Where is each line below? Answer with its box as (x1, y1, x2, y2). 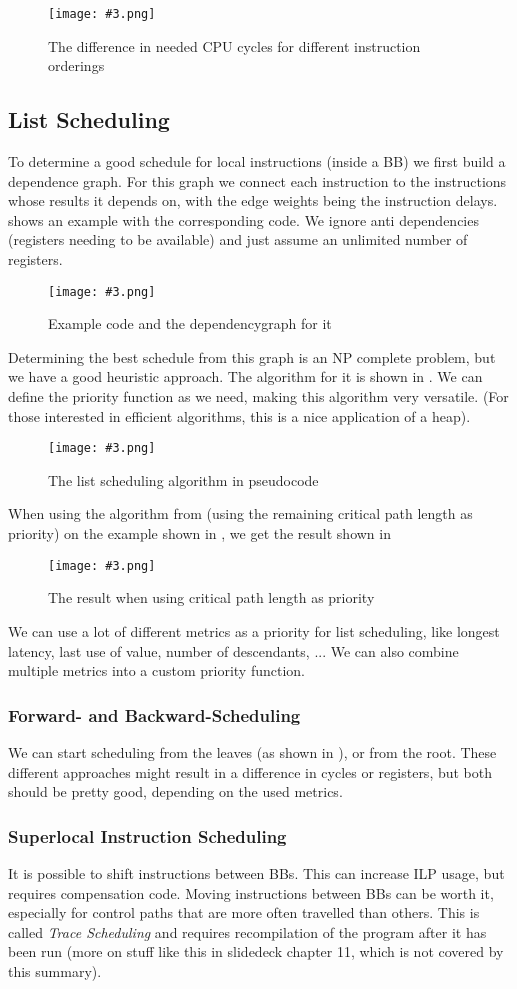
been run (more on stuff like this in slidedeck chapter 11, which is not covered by (8, 941, 504, 962)
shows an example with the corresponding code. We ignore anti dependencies (8, 209, 479, 230)
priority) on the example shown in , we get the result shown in (8, 523, 391, 544)
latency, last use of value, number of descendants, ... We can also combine (8, 640, 459, 661)
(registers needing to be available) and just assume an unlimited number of (8, 229, 468, 250)
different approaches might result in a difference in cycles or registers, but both (8, 761, 493, 782)
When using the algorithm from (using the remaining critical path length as (8, 503, 473, 524)
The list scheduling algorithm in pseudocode (48, 469, 319, 490)
